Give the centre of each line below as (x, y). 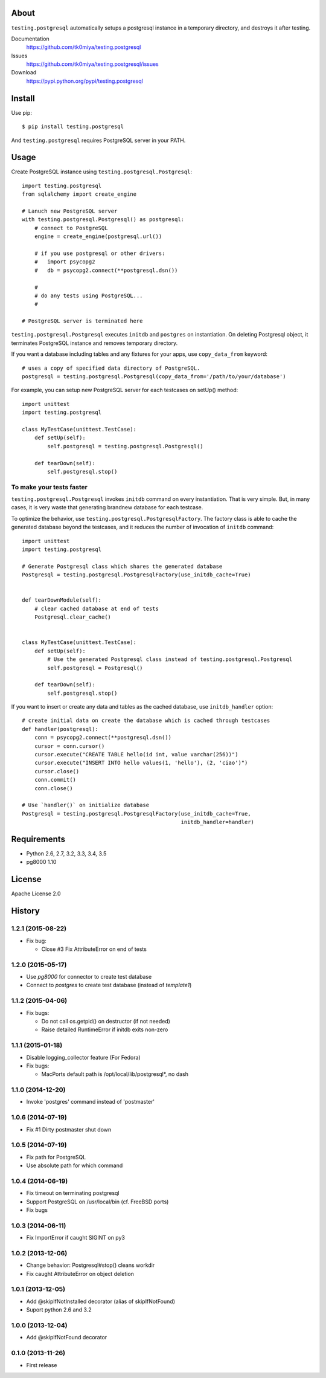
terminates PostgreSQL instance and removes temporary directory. (94, 343)
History (26, 911)
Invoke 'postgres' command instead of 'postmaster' (91, 1102)
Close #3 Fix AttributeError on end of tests (94, 949)
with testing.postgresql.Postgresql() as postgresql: (103, 220)
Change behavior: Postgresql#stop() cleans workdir (91, 1265)
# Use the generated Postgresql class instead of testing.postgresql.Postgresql (170, 659)
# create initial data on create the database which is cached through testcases (146, 721)
